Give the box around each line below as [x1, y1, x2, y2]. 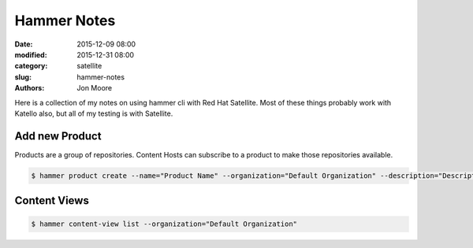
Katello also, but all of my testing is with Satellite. [14, 109, 173, 118]
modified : [14, 50, 47, 59]
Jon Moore [76, 83, 113, 93]
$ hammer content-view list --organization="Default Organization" [31, 220, 298, 228]
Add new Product [14, 129, 102, 143]
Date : [14, 39, 33, 49]
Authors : [14, 83, 45, 93]
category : [14, 61, 48, 71]
